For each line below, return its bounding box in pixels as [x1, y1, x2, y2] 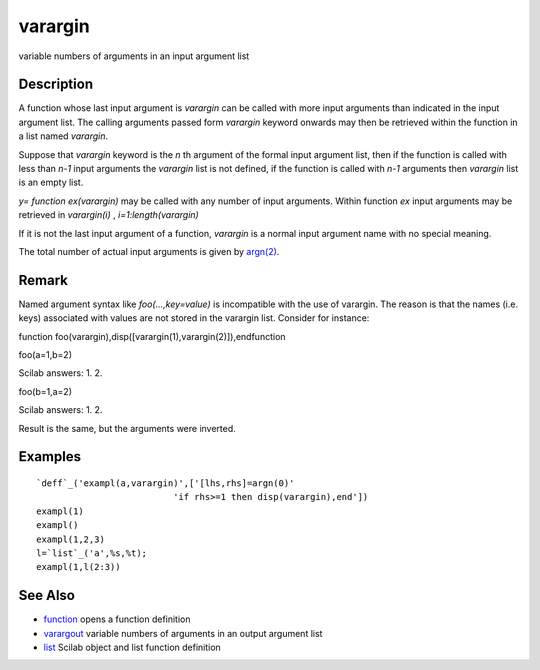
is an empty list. [18, 176, 84, 189]
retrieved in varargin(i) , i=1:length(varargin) [18, 209, 199, 221]
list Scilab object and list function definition [43, 641, 222, 654]
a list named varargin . [18, 130, 109, 142]
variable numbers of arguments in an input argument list [18, 50, 250, 62]
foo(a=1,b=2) [18, 349, 72, 361]
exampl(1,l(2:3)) [36, 561, 121, 573]
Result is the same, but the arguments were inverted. [18, 422, 237, 434]
